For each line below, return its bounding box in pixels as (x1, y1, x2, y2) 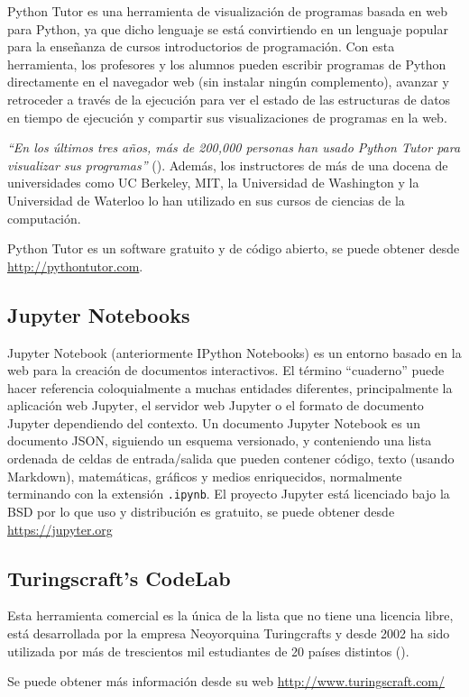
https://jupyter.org (7, 519, 113, 538)
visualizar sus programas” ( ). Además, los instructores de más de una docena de (7, 155, 448, 174)
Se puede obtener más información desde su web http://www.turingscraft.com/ (7, 672, 446, 691)
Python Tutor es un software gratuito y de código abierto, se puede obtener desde (7, 239, 460, 258)
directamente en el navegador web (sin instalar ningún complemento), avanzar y (7, 72, 449, 91)
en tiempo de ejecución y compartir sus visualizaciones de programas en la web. (7, 107, 447, 126)
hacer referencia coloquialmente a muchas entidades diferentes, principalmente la (7, 378, 453, 397)
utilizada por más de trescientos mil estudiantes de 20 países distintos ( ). (7, 641, 409, 660)
